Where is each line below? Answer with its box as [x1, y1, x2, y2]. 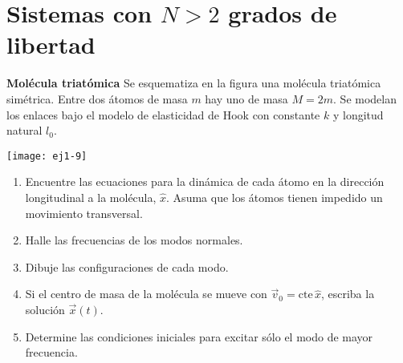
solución [25, 300, 65, 317]
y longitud [332, 106, 384, 123]
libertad [6, 28, 96, 61]
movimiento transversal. [25, 204, 143, 221]
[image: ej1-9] [6, 150, 88, 162]
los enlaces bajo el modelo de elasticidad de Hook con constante [6, 106, 320, 123]
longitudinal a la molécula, [25, 188, 157, 205]
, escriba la [320, 285, 375, 302]
